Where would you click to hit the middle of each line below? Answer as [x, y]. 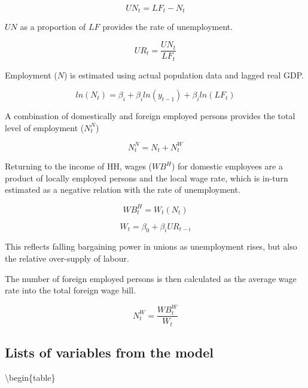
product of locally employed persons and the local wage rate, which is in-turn [147, 178]
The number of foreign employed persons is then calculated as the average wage [151, 278]
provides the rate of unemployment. [168, 27]
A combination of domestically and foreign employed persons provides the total [150, 116]
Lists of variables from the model [109, 352]
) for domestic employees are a [227, 166]
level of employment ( [45, 127]
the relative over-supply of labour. [67, 258]
